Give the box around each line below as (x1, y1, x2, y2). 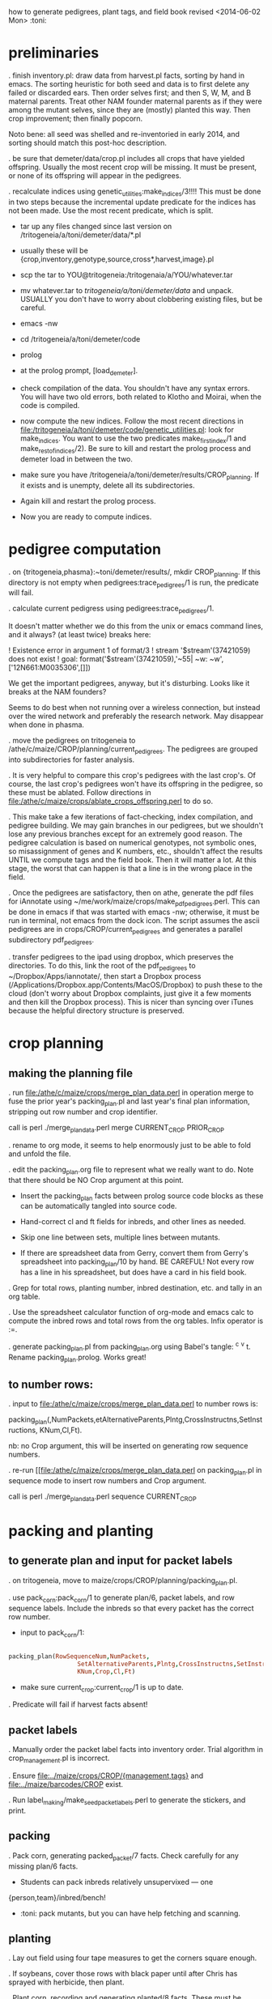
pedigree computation (8, 540, 162, 559)
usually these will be (19, 245, 89, 255)
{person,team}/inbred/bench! (8, 1892, 107, 1902)
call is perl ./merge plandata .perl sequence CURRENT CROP (8, 1491, 197, 1503)
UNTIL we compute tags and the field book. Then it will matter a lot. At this (8, 855, 257, 865)
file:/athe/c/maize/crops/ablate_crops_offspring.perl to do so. (8, 797, 213, 806)
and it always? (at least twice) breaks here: (8, 630, 151, 640)
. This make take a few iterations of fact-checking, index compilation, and (8, 812, 253, 822)
